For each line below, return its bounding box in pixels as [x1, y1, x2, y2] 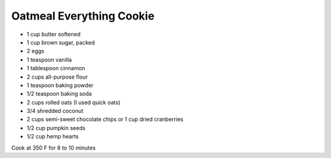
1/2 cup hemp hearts [26, 133, 79, 140]
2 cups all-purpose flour [26, 73, 88, 81]
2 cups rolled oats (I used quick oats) [26, 98, 121, 106]
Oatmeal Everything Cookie [11, 9, 154, 23]
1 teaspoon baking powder [26, 81, 94, 88]
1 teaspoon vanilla [26, 56, 72, 63]
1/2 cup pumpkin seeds [26, 124, 86, 131]
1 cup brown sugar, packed [26, 38, 95, 46]
